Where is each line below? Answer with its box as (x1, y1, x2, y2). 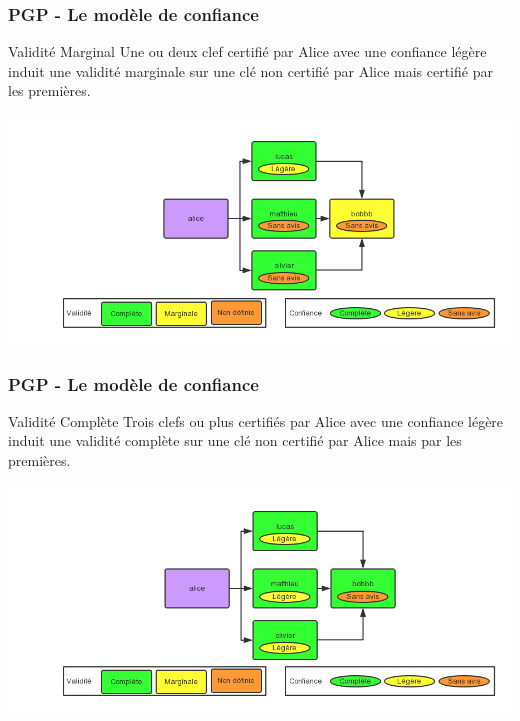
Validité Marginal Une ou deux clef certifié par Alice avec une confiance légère (8, 41, 487, 62)
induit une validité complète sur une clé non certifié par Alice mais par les (8, 430, 462, 451)
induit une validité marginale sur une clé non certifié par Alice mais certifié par (8, 60, 493, 81)
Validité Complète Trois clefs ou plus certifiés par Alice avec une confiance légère (8, 410, 504, 431)
